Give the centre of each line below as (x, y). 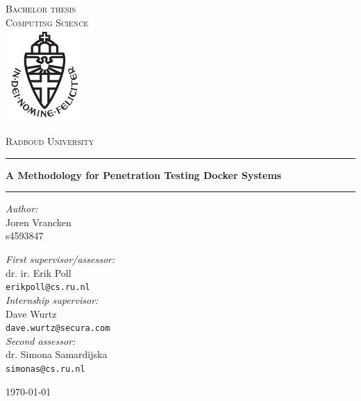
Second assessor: (41, 340)
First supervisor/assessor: (60, 259)
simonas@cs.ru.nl (45, 369)
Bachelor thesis (41, 8)
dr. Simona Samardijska (57, 354)
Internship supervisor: (52, 299)
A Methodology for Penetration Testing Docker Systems (144, 174)
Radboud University (50, 141)
